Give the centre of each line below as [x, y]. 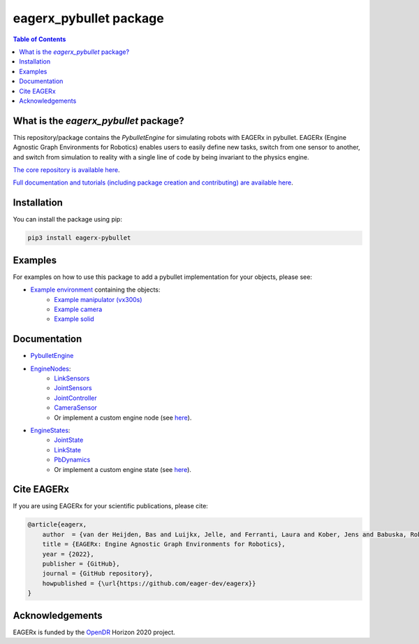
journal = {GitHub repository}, [98, 574]
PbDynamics [72, 460]
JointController [75, 398]
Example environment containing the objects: [95, 289]
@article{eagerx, [57, 525]
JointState [69, 440]
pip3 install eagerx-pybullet [79, 238]
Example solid [74, 319]
